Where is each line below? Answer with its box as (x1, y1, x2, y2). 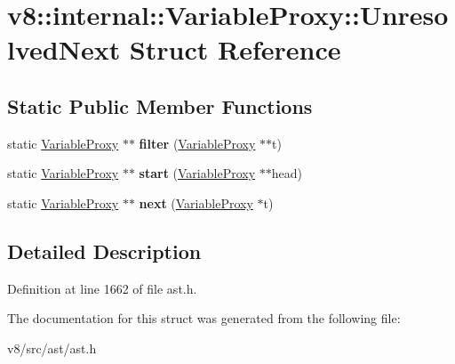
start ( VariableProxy (139, 164, 256, 182)
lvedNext (7, 31, 121, 68)
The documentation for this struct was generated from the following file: (7, 309, 401, 328)
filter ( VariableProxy (139, 133, 256, 152)
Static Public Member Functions (7, 92, 313, 119)
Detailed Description (7, 237, 202, 264)
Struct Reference (129, 31, 341, 68)
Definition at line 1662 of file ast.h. (7, 279, 197, 297)
